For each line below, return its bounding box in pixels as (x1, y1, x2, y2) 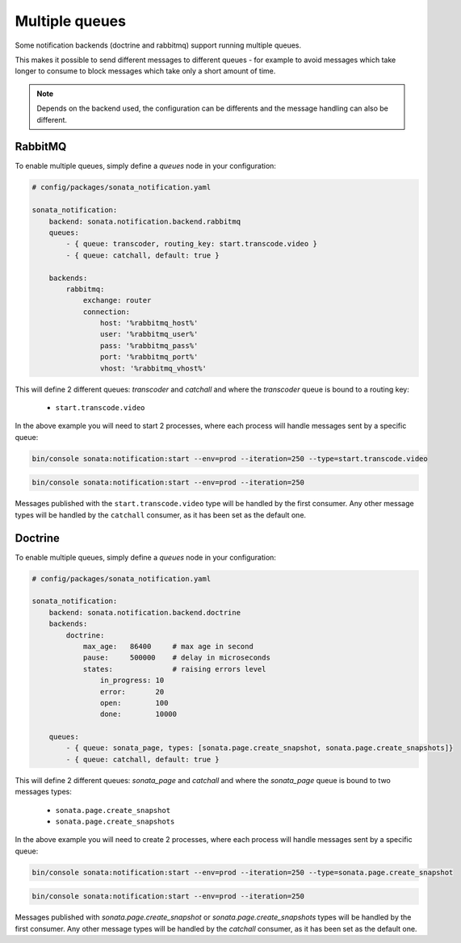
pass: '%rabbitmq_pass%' (99, 341, 199, 350)
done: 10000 (99, 710, 178, 719)
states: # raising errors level (82, 664, 266, 673)
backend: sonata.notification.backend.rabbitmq (48, 216, 241, 226)
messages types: (15, 787, 73, 797)
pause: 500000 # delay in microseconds (82, 653, 270, 662)
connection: (82, 307, 131, 316)
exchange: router (82, 295, 152, 305)
